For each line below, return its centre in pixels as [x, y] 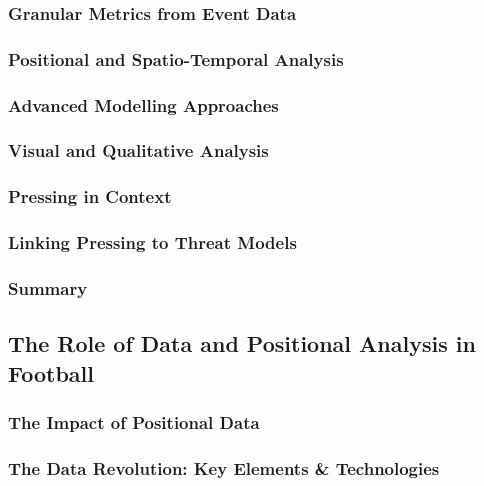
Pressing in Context [90, 196]
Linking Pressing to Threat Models [152, 242]
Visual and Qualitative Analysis [138, 150]
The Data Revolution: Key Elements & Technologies [224, 467]
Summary [48, 287]
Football [51, 372]
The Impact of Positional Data [134, 422]
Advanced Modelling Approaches [143, 104]
